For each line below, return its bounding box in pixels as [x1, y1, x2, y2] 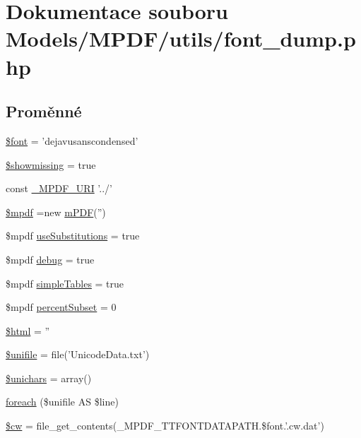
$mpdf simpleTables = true [6, 276, 124, 290]
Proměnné [6, 100, 82, 122]
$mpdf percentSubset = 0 [6, 300, 117, 314]
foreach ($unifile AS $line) [6, 394, 119, 409]
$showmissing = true [6, 157, 96, 172]
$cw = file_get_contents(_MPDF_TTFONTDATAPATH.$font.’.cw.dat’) [6, 418, 324, 433]
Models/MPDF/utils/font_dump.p [6, 24, 356, 53]
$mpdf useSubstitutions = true [6, 228, 140, 243]
